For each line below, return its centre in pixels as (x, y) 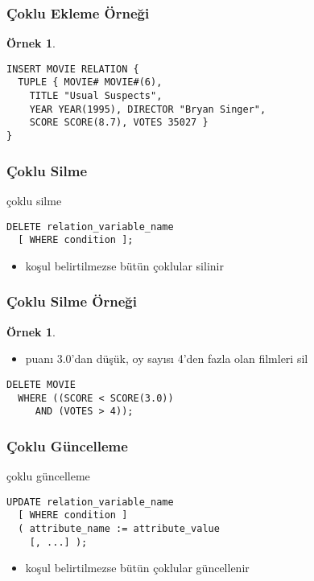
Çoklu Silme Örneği (72, 301)
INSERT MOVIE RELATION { (73, 69)
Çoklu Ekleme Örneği (78, 12)
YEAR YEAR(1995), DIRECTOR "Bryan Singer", (148, 109)
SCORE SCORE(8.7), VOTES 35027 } (119, 123)
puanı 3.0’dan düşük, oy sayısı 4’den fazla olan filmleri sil (167, 358)
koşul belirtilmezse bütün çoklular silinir (124, 265)
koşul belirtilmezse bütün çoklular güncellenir (137, 568)
